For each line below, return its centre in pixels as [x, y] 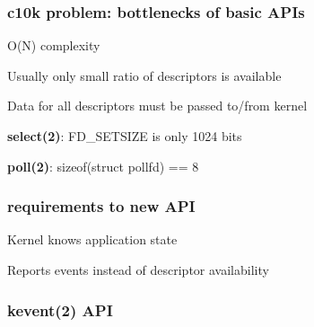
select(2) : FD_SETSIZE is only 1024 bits [125, 136]
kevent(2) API [60, 309]
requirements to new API [101, 206]
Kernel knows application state [92, 239]
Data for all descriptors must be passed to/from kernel [157, 106]
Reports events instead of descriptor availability [138, 270]
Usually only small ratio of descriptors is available [144, 75]
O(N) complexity [54, 45]
